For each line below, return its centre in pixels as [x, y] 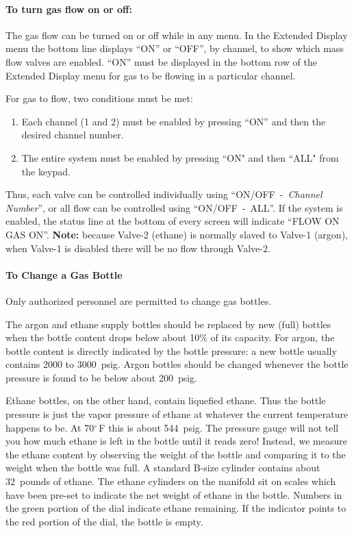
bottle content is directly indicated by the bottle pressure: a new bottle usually [171, 350]
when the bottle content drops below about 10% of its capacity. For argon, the [170, 337]
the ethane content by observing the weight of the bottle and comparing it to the [176, 454]
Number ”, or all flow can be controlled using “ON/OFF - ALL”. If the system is [174, 207]
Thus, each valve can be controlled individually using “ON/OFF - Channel [164, 194]
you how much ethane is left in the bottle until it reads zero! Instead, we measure [176, 441]
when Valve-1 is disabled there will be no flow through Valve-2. [138, 248]
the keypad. [46, 171]
